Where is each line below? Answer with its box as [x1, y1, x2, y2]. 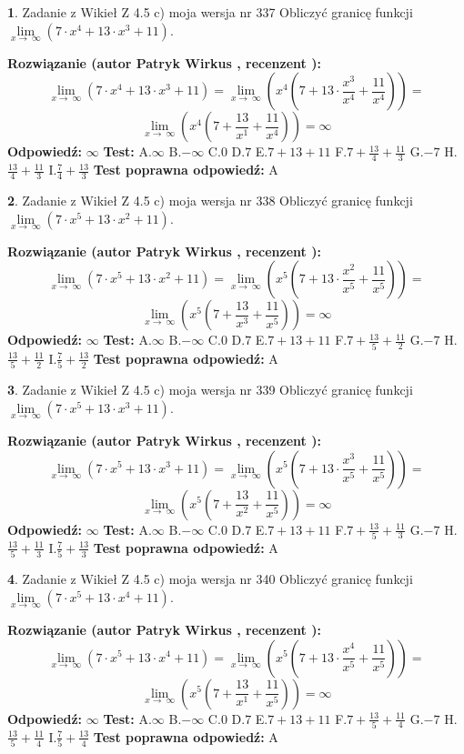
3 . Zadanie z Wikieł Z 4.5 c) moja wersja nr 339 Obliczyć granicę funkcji [7, 380, 413, 399]
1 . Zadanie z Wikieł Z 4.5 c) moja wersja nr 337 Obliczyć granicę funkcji [7, 3, 413, 21]
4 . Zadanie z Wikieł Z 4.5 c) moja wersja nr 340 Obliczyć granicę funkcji [7, 569, 413, 588]
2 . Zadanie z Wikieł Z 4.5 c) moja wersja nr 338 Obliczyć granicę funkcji [7, 191, 413, 210]
